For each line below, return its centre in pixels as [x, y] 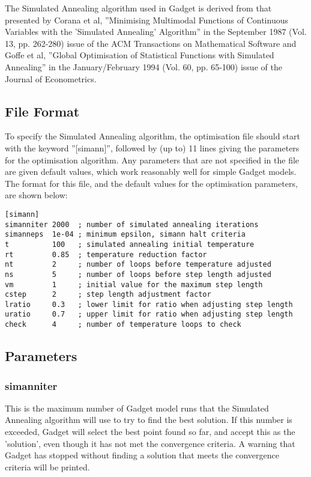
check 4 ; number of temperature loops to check [123, 325]
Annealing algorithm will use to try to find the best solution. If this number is [149, 420]
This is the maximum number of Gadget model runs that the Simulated [137, 408]
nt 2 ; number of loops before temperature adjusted [138, 265]
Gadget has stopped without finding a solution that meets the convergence [142, 455]
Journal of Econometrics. [51, 78]
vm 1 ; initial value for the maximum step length [134, 284]
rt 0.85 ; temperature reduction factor [106, 254]
